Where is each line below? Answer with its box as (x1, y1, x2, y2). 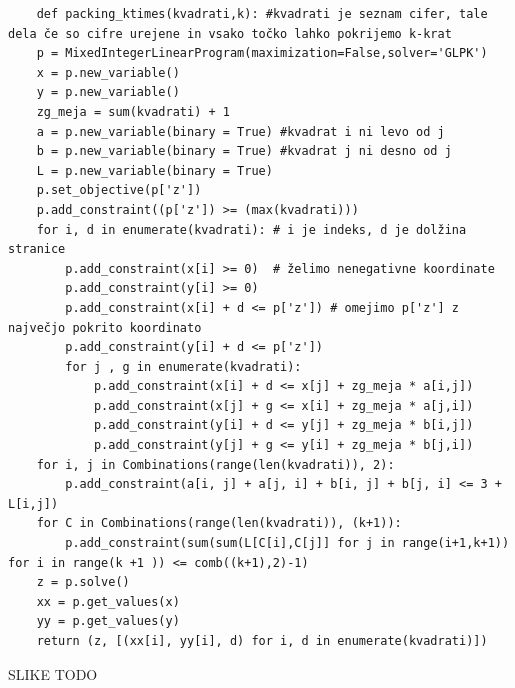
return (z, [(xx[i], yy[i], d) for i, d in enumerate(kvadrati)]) (36, 634, 488, 648)
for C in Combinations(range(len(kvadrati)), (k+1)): (36, 516, 402, 531)
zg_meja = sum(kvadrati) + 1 (36, 104, 230, 119)
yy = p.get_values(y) (36, 614, 180, 629)
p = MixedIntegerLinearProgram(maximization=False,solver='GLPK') (36, 46, 488, 61)
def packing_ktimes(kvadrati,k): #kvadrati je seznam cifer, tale (36, 7, 488, 21)
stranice (8, 242, 66, 257)
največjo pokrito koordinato (8, 320, 202, 335)
